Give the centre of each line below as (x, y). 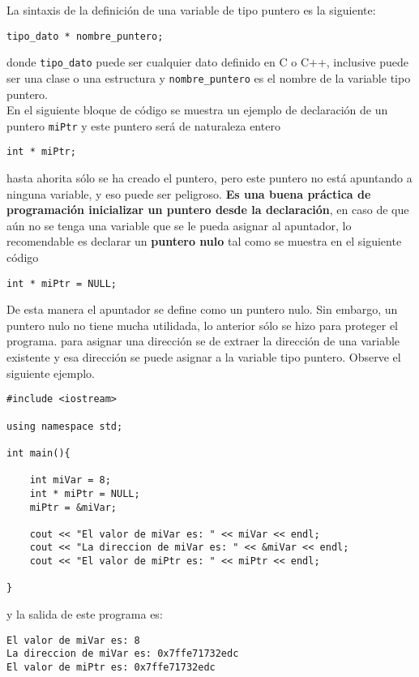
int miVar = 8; (70, 480)
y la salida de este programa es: (85, 614)
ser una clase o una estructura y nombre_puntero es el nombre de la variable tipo (209, 77)
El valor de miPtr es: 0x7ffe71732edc (111, 667)
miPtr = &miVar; (73, 507)
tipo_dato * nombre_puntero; (85, 36)
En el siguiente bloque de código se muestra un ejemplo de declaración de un (197, 110)
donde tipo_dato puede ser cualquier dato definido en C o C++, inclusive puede (207, 62)
